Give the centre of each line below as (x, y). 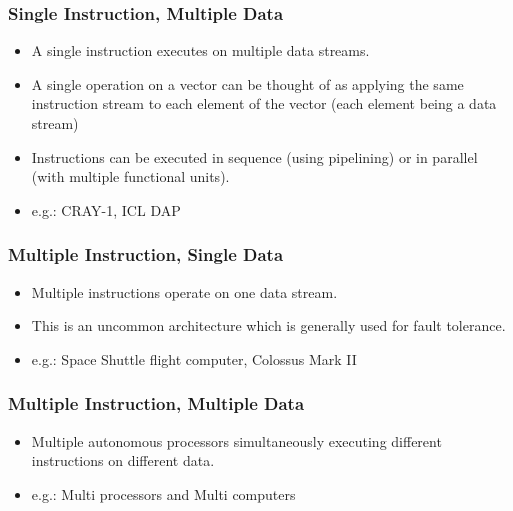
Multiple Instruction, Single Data (146, 254)
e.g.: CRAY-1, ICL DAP (106, 209)
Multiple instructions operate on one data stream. (184, 291)
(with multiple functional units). (130, 176)
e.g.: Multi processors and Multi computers (163, 493)
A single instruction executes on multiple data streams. (200, 50)
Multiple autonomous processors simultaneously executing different (236, 440)
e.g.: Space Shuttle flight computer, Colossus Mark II (194, 358)
